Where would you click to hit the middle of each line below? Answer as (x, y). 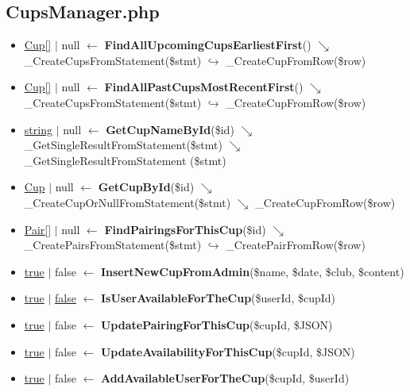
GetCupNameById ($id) (170, 129)
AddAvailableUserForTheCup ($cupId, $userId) (225, 378)
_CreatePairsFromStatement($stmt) (113, 245)
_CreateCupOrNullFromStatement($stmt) (128, 202)
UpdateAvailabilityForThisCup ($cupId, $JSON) (228, 351)
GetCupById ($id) (146, 187)
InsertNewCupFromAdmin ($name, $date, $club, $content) (252, 271)
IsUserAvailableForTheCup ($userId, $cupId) (218, 298)
